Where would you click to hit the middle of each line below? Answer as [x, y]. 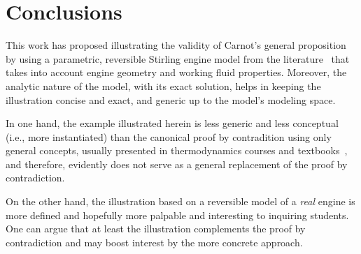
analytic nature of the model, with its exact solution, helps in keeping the [163, 85]
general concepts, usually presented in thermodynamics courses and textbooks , [177, 150]
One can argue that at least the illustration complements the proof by [156, 229]
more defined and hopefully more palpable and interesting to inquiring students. [177, 215]
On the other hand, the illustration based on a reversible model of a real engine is [180, 201]
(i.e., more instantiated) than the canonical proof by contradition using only [169, 136]
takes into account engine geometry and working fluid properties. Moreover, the [176, 72]
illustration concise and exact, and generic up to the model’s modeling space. [171, 99]
